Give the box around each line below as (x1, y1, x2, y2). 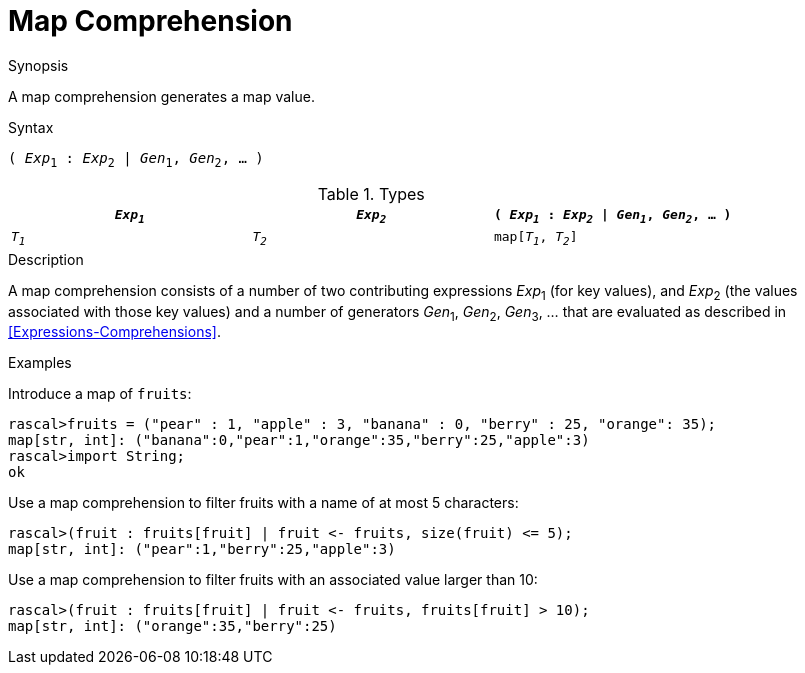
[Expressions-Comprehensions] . (8, 323, 221, 341)
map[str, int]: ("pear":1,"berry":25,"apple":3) (8, 541, 396, 558)
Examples (8, 354, 72, 372)
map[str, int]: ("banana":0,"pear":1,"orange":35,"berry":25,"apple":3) (8, 432, 590, 449)
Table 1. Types (317, 183, 425, 204)
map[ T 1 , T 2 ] (493, 229, 578, 248)
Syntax (8, 118, 54, 136)
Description (8, 250, 84, 268)
